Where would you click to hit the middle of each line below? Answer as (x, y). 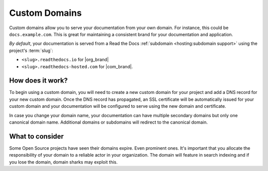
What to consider (36, 136)
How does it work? (38, 81)
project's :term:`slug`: (31, 50)
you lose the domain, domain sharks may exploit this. (64, 162)
